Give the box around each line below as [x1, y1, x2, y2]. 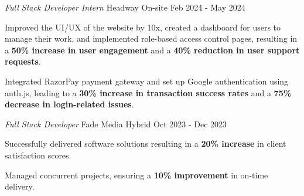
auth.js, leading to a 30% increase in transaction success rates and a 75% [5, 86, 292, 99]
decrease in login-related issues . [5, 98, 134, 110]
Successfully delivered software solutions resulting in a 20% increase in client [5, 137, 286, 150]
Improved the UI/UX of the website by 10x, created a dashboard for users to [5, 21, 281, 33]
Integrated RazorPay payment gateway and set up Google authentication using [5, 75, 289, 87]
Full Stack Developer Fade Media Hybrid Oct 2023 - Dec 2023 [5, 117, 227, 130]
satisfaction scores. [5, 148, 71, 161]
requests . [5, 55, 41, 67]
